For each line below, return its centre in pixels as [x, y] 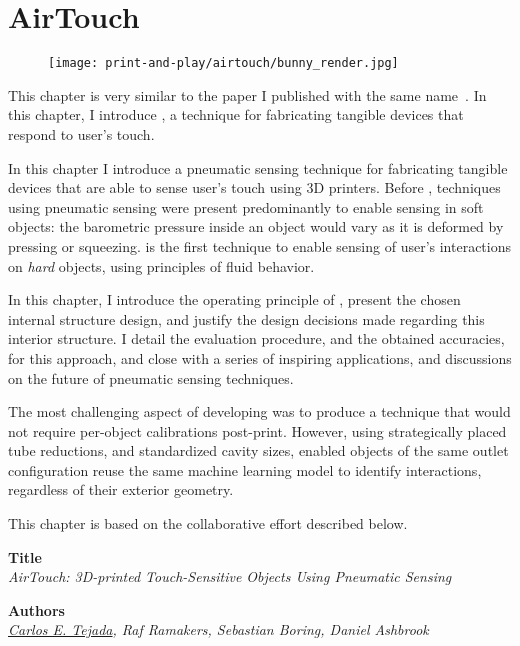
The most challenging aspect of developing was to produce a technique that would [259, 411]
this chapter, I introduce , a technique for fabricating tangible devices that [236, 114]
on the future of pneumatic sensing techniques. [151, 377]
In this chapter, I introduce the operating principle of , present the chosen [234, 299]
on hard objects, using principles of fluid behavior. [161, 265]
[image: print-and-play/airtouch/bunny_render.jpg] [223, 63]
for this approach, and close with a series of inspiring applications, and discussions [260, 357]
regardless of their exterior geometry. [121, 489]
